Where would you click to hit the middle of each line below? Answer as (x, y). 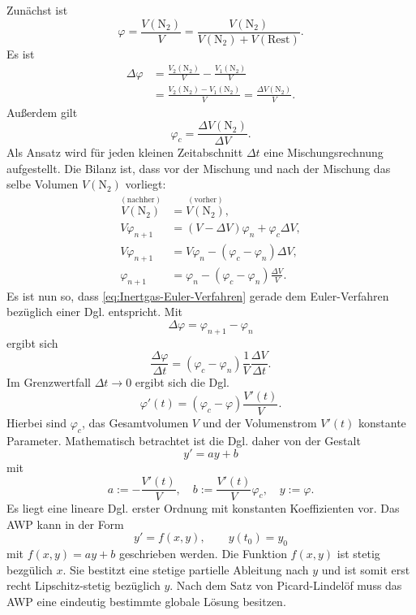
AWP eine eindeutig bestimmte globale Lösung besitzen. (146, 601)
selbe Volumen (43, 184)
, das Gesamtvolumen (135, 423)
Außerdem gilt (42, 112)
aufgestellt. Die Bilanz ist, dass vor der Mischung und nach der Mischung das (199, 168)
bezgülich (30, 569)
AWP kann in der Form (65, 524)
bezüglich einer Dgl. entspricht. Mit (94, 312)
